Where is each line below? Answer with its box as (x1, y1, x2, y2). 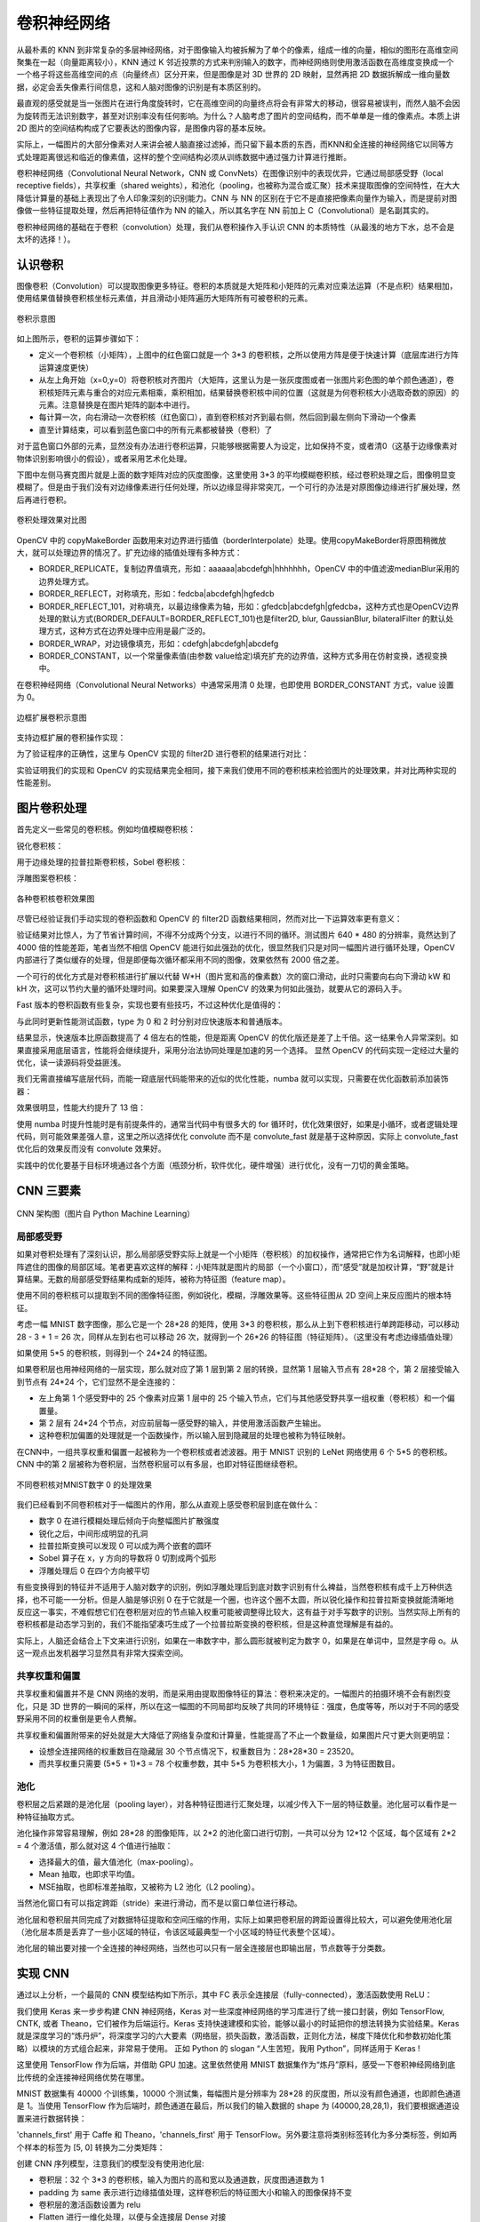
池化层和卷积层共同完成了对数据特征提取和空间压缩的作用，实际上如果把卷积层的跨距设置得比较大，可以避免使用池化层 (16, 1914, 452, 1924)
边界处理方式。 (38, 576, 93, 587)
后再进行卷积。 (16, 494, 71, 505)
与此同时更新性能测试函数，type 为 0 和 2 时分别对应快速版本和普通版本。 (16, 1016, 288, 1027)
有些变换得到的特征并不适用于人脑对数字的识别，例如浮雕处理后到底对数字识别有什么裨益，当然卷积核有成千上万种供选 (16, 1582, 452, 1593)
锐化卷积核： (16, 840, 64, 851)
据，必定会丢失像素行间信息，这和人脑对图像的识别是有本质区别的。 (16, 81, 266, 92)
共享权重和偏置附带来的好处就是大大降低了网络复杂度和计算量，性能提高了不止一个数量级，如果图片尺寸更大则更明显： (16, 1730, 452, 1740)
